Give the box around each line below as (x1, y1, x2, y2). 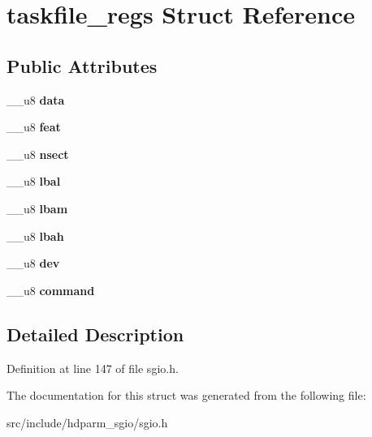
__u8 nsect (6, 145, 69, 162)
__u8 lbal (6, 173, 61, 190)
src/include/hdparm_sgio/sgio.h (6, 413, 168, 431)
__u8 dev (6, 255, 60, 272)
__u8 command (6, 281, 95, 298)
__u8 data (6, 91, 65, 108)
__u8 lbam (6, 199, 68, 216)
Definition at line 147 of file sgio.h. (6, 359, 179, 376)
